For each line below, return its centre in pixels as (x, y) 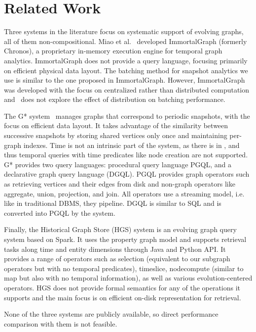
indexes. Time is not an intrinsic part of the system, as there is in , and (131, 145)
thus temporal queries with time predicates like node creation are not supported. (126, 155)
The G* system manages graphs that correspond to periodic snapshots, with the (127, 116)
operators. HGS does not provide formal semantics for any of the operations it (122, 287)
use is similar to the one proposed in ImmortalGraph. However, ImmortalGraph (125, 80)
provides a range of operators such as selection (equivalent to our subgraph (117, 259)
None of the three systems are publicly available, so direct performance (111, 314)
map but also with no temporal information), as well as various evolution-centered (128, 278)
